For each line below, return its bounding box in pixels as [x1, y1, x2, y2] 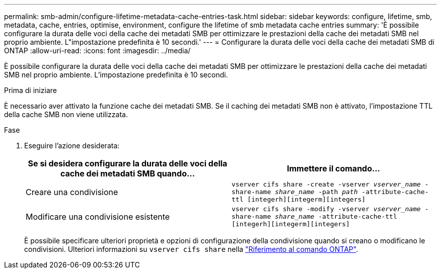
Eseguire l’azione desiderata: [24, 141, 120, 150]
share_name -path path [275, 188, 358, 196]
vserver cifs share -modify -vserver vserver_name [232, 205, 421, 213]
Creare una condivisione [26, 187, 118, 197]
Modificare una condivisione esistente [26, 211, 170, 222]
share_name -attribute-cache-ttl [275, 213, 397, 220]
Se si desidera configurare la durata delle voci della [28, 158, 228, 168]
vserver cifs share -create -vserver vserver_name [232, 180, 421, 188]
